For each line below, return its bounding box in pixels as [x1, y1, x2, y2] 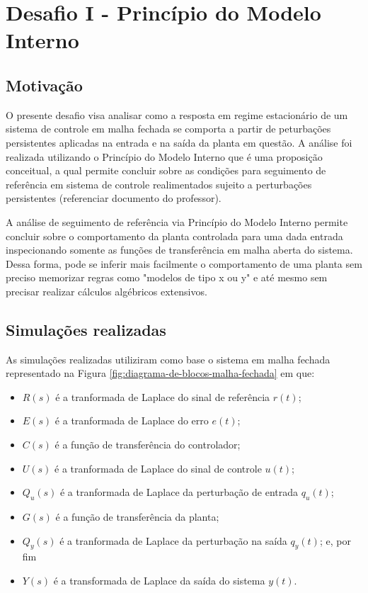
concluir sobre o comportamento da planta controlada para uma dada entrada [6, 228, 343, 243]
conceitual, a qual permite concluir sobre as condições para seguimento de [6, 163, 326, 178]
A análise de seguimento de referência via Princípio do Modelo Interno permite [6, 214, 348, 229]
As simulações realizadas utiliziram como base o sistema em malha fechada [6, 351, 330, 366]
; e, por [319, 533, 351, 548]
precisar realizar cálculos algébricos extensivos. [6, 283, 207, 298]
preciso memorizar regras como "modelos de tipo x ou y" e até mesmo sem [6, 270, 328, 285]
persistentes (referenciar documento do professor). [6, 191, 222, 205]
